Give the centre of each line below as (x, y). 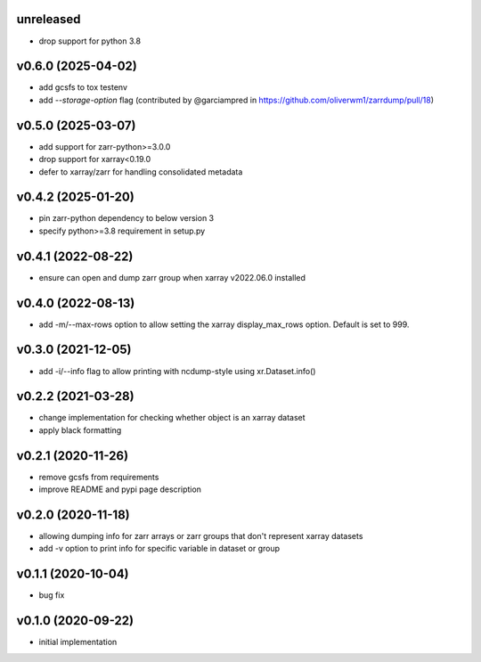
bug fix (52, 595)
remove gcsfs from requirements (99, 477)
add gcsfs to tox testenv (83, 87)
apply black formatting (80, 430)
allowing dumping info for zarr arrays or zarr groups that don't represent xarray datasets (201, 536)
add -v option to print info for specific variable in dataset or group (159, 549)
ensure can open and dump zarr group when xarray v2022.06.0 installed (172, 277)
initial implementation (78, 642)
